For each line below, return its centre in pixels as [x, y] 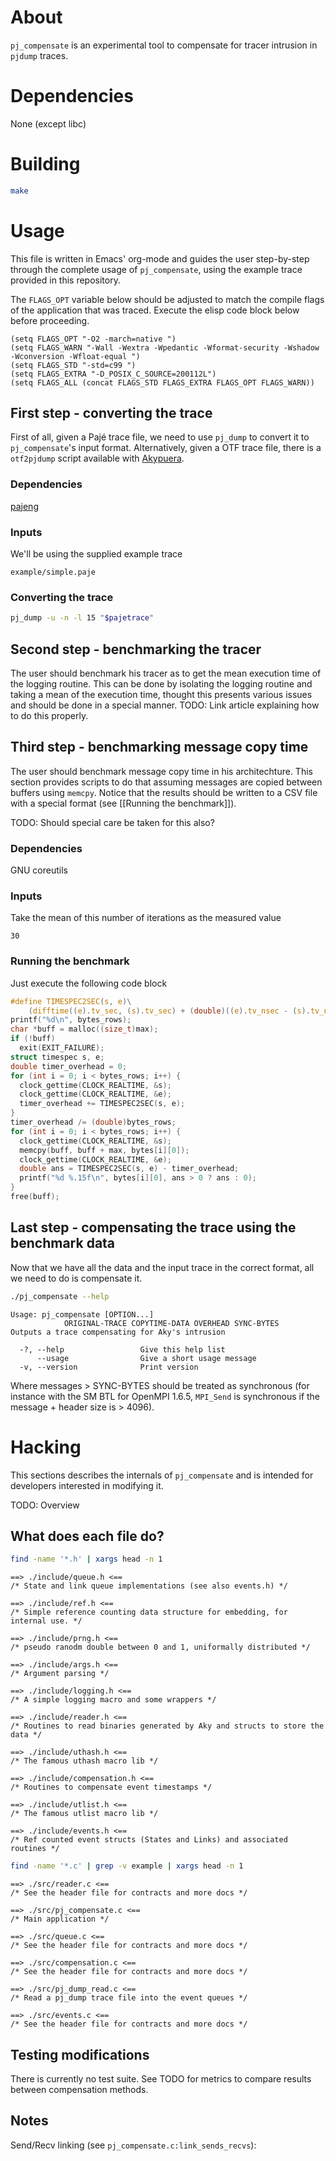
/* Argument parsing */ [60, 1674]
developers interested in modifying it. [87, 1485]
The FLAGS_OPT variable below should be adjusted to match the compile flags [167, 299]
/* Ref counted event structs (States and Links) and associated [149, 1840]
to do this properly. [49, 716]
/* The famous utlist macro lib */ [84, 1814]
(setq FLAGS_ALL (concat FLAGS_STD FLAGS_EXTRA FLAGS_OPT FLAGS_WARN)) [162, 382]
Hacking [46, 1447]
